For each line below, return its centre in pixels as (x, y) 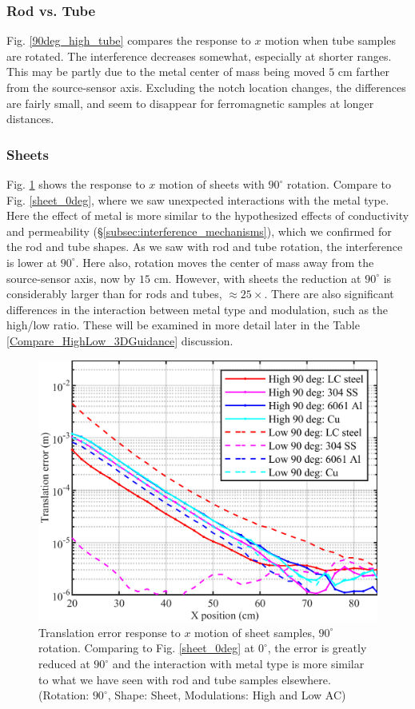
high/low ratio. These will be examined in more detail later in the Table (183, 325)
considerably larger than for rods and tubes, (114, 294)
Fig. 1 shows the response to (76, 184)
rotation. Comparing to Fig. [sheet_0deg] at (147, 648)
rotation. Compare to (339, 184)
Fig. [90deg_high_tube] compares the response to (129, 40)
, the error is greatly (317, 648)
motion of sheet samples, (255, 632)
